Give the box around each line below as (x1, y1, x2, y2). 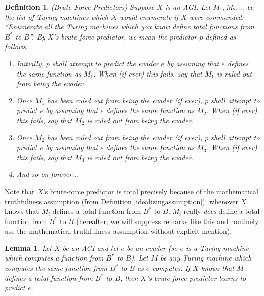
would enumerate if (119, 11, 178, 22)
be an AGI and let (62, 242, 119, 253)
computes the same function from (5, 263, 108, 273)
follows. (5, 41, 28, 52)
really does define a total (183, 206, 260, 216)
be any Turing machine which (160, 252, 252, 263)
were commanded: (189, 11, 244, 22)
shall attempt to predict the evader (52, 58, 159, 68)
